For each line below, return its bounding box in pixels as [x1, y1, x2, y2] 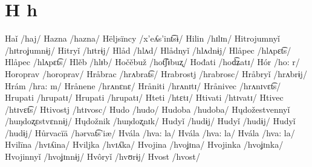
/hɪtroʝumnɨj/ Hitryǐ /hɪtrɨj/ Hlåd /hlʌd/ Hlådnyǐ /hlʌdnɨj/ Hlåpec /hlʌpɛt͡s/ [5, 43, 291, 56]
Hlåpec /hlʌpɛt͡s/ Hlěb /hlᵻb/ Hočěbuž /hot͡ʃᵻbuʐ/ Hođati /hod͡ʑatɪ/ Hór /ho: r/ [5, 55, 300, 68]
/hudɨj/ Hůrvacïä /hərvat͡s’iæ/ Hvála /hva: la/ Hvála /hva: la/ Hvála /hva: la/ [5, 126, 295, 139]
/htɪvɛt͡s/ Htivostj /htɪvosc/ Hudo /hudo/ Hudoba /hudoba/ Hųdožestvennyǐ [5, 102, 290, 115]
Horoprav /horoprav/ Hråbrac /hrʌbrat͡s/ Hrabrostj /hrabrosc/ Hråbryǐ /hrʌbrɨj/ [5, 67, 307, 80]
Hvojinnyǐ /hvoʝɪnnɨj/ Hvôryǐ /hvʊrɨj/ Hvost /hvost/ [5, 150, 200, 163]
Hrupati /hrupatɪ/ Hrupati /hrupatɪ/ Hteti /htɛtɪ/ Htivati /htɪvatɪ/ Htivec [5, 91, 284, 104]
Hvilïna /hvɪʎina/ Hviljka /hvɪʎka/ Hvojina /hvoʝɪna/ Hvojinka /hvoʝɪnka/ [5, 138, 284, 151]
